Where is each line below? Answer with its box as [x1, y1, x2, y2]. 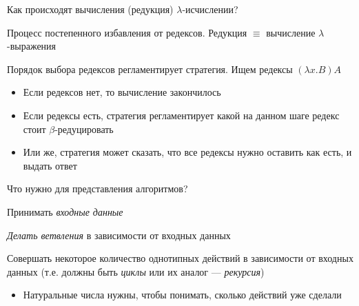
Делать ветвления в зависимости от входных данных [7, 227, 231, 242]
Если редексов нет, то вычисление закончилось [23, 85, 221, 99]
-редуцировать [54, 121, 114, 136]
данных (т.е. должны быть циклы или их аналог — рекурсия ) [7, 264, 265, 278]
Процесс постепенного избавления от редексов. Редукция [7, 25, 247, 39]
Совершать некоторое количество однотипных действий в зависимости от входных [7, 251, 353, 265]
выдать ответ [23, 158, 77, 172]
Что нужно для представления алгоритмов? [7, 181, 188, 196]
